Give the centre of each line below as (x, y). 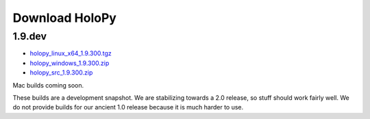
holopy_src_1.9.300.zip (61, 72)
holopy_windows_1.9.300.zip (70, 63)
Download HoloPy (64, 18)
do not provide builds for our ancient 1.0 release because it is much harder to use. (128, 107)
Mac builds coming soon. (48, 85)
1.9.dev (30, 36)
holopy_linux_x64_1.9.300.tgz (71, 53)
